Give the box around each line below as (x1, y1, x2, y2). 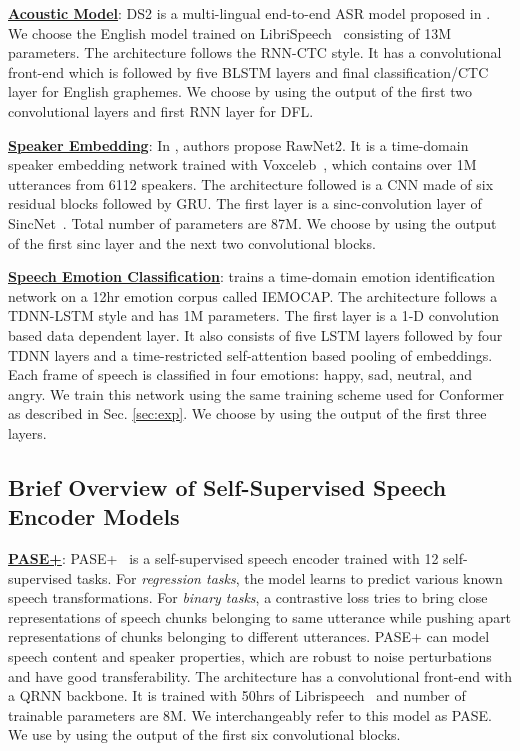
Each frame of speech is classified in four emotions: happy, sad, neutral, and (8, 364, 472, 385)
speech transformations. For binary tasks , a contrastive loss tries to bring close (8, 587, 488, 608)
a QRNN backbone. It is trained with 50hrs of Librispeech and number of (8, 685, 466, 706)
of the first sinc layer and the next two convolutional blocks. (8, 232, 376, 253)
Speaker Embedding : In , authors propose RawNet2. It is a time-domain (8, 134, 469, 155)
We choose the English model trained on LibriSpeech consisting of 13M (8, 22, 451, 43)
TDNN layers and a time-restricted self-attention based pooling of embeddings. (8, 344, 493, 365)
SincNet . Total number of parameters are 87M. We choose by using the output (8, 212, 497, 233)
